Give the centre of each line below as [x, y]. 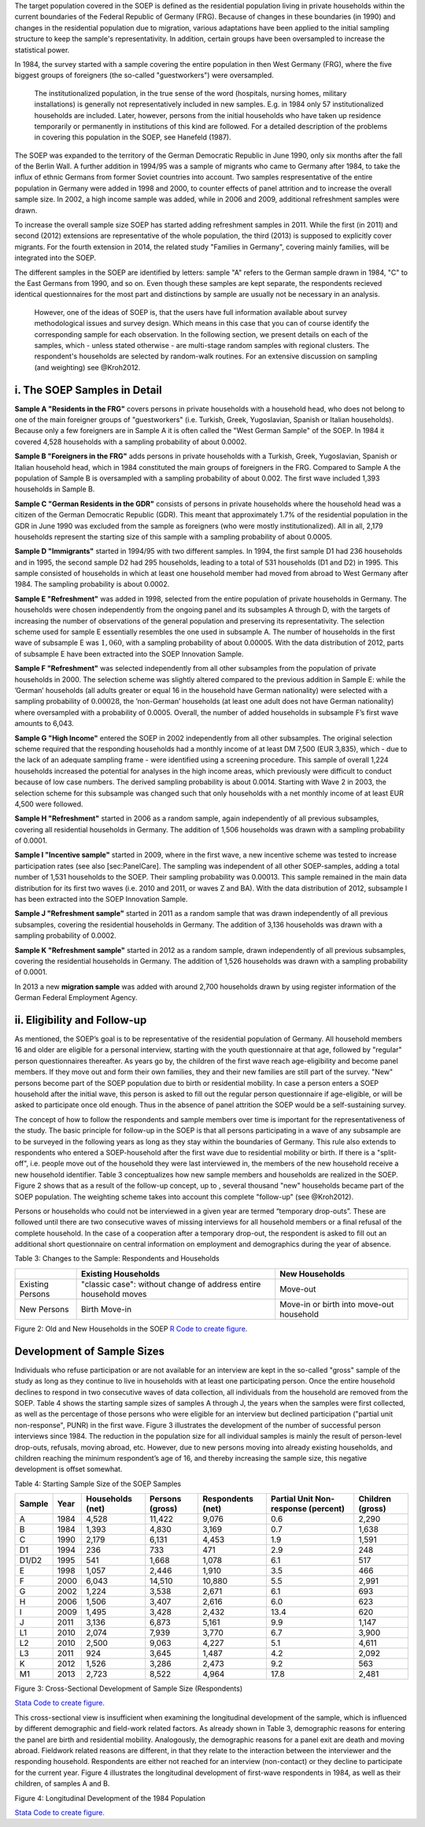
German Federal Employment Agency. [76, 998]
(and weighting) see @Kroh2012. [87, 367]
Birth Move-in [106, 1309]
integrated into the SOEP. [55, 258]
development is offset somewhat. [68, 1469]
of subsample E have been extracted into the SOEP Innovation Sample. [129, 654]
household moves [114, 1294]
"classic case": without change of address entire [171, 1284]
